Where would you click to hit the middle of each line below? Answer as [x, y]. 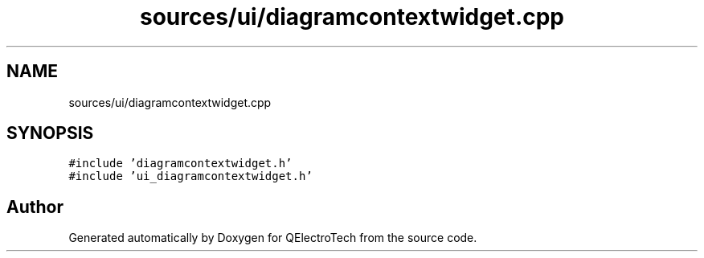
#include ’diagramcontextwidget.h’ [180, 164]
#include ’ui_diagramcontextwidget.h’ [190, 176]
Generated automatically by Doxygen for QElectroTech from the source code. [273, 238]
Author [35, 207]
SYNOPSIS [50, 133]
